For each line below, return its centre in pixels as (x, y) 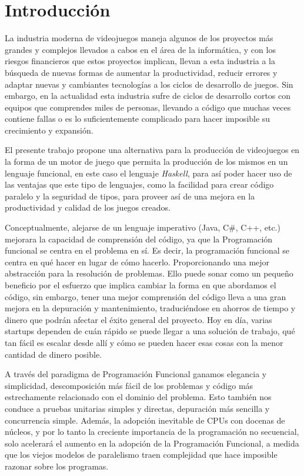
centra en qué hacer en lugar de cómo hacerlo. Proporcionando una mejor (137, 262)
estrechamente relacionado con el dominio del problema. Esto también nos (138, 397)
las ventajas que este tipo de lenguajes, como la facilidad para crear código (139, 184)
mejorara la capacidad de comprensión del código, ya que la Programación (139, 239)
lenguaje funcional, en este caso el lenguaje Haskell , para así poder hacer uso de (148, 173)
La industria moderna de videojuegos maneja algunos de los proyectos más (139, 38)
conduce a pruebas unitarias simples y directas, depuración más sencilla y (137, 408)
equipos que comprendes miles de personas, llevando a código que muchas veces (148, 107)
